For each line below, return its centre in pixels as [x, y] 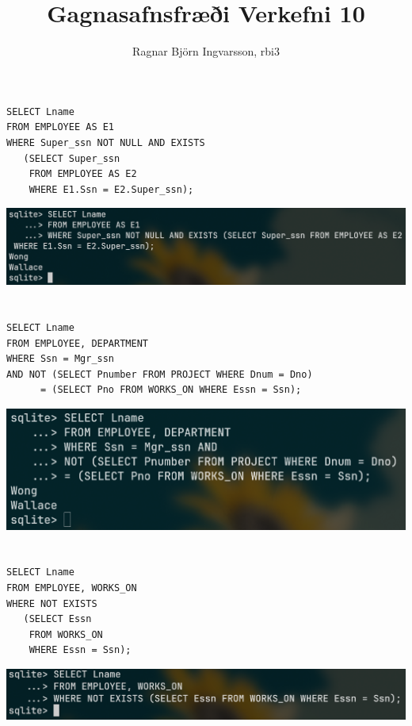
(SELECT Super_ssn [72, 158]
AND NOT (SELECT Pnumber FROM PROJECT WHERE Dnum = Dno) [160, 374]
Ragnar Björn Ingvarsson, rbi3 [206, 51]
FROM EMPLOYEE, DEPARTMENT [77, 343]
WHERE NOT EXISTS [52, 603]
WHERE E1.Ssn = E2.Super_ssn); [111, 189]
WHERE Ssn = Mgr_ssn [61, 359]
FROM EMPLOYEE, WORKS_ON [72, 588]
